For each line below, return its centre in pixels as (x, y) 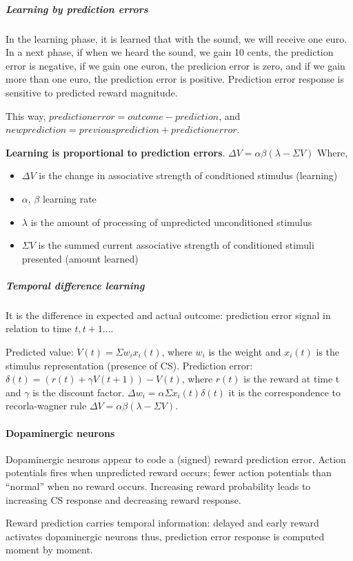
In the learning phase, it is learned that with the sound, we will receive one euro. (176, 38)
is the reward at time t (292, 379)
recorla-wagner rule (46, 406)
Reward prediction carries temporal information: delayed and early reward (162, 523)
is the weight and (245, 352)
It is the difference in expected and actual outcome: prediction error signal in (168, 315)
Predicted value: (40, 352)
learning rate (69, 198)
